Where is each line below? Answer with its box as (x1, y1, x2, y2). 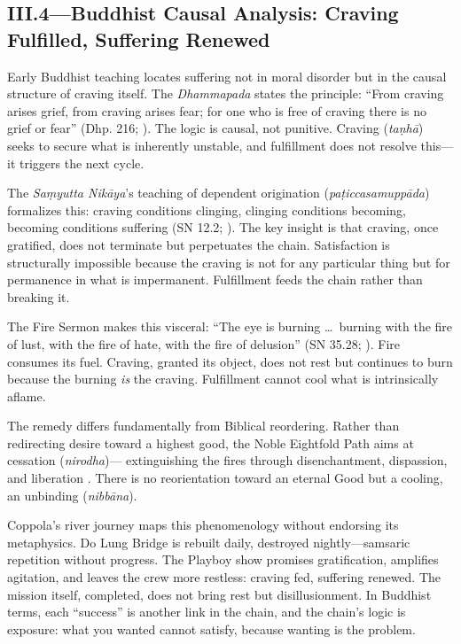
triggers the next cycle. (19, 153, 145, 172)
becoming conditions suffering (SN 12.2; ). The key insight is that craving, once (7, 218, 439, 237)
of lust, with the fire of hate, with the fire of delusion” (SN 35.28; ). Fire (7, 334, 401, 353)
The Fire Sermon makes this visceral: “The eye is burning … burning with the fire (7, 317, 453, 336)
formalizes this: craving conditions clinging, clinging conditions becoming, (7, 200, 406, 219)
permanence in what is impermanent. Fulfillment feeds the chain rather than (7, 270, 423, 289)
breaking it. (7, 287, 70, 306)
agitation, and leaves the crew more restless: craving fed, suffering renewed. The (7, 568, 441, 586)
